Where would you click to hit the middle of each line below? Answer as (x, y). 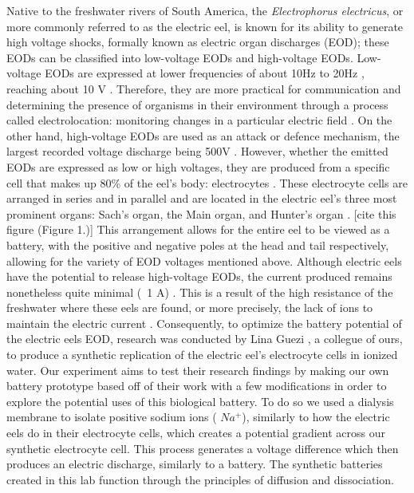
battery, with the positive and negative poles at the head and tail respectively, (198, 245)
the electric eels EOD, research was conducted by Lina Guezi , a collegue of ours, (205, 339)
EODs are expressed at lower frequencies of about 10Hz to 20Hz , (205, 73)
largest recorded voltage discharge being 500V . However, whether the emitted (197, 151)
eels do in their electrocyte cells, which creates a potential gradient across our (196, 433)
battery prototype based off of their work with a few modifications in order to (197, 386)
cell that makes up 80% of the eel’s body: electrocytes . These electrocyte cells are (207, 182)
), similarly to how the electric (316, 417)
